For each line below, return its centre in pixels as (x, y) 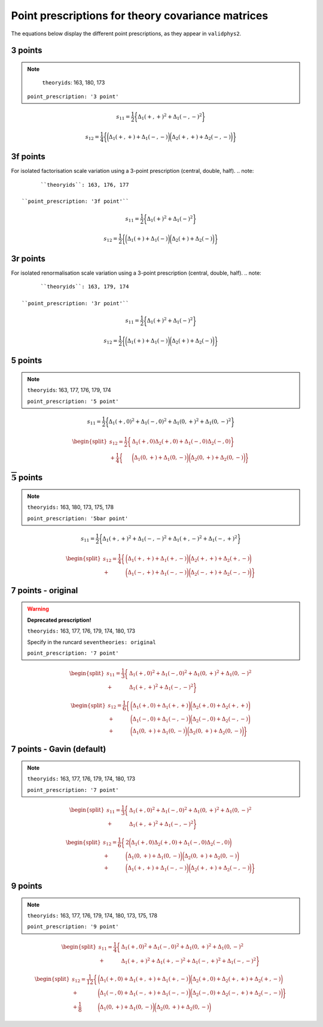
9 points (27, 886)
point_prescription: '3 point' (73, 96)
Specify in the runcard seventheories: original (92, 642)
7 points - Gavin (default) (59, 749)
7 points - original (45, 590)
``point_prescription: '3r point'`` (75, 303)
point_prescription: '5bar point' (78, 518)
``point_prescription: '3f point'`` (75, 201)
